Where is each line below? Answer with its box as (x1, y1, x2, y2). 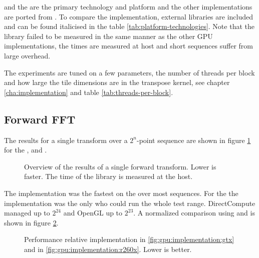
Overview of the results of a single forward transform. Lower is (24, 161, 216, 171)
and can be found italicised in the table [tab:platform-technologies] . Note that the (4, 21, 254, 31)
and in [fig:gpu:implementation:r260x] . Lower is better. (24, 243, 192, 254)
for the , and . (4, 144, 47, 155)
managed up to (4, 207, 50, 218)
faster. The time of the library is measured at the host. (24, 171, 193, 181)
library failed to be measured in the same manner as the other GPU (4, 30, 213, 41)
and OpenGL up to (63, 207, 123, 218)
